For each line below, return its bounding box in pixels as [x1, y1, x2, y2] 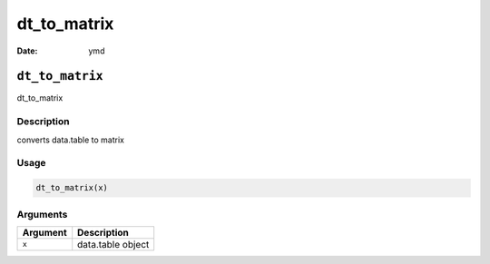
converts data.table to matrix [16, 134, 124, 145]
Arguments [16, 208, 68, 220]
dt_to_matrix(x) [35, 182, 109, 193]
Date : [16, 45, 38, 56]
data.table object [77, 238, 150, 250]
